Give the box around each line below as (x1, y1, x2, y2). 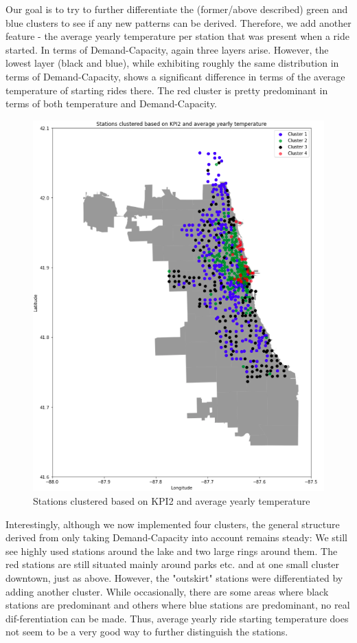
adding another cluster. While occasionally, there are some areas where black (5, 584, 329, 598)
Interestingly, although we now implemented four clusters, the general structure (5, 516, 340, 531)
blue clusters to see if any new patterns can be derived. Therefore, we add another (5, 15, 352, 30)
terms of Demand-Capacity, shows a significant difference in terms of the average (5, 69, 345, 83)
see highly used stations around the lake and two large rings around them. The (5, 543, 338, 558)
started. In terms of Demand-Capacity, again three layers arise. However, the (5, 42, 329, 56)
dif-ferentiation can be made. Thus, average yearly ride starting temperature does (5, 611, 349, 625)
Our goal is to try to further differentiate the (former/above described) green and (5, 2, 348, 16)
